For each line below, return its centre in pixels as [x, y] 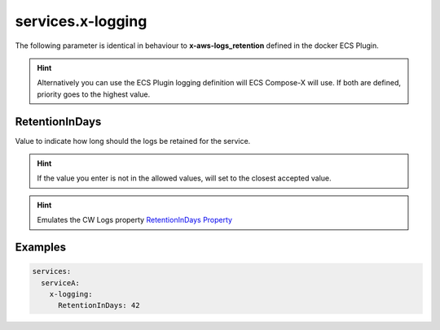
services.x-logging [81, 21]
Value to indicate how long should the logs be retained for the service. [133, 141]
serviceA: [61, 283]
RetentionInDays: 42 [99, 306]
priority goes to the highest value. [94, 94]
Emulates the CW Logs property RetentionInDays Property [134, 220]
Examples [41, 247]
